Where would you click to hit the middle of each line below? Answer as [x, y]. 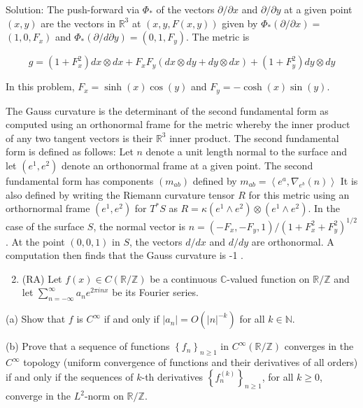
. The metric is [218, 37]
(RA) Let [42, 278]
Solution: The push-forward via [73, 9]
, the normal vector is [140, 226]
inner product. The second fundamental [254, 138]
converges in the [319, 346]
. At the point [35, 241]
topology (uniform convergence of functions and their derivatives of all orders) [191, 362]
